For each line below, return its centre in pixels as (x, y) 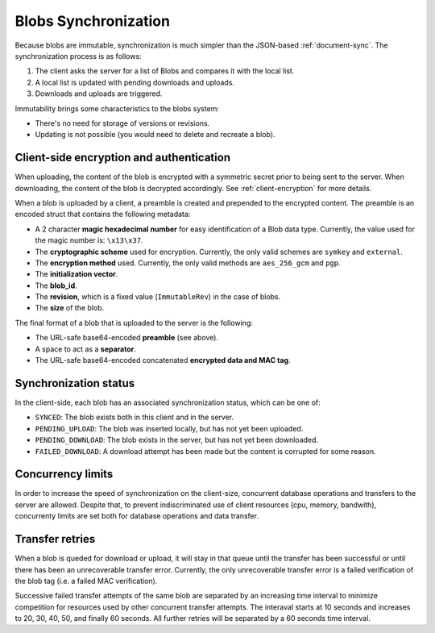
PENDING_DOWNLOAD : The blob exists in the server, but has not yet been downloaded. (176, 440)
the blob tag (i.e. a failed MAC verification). (86, 581)
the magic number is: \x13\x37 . (89, 240)
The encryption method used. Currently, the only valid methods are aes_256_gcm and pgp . (188, 263)
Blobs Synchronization (93, 21)
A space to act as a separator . (86, 349)
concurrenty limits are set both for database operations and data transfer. (137, 516)
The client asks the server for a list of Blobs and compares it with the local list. (165, 71)
